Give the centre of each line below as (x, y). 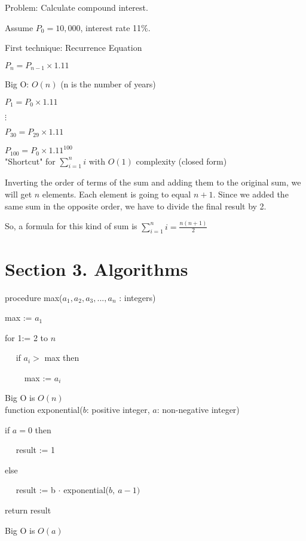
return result (28, 510)
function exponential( (44, 410)
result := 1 (36, 450)
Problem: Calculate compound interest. (76, 7)
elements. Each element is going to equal (117, 194)
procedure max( (34, 297)
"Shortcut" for (30, 161)
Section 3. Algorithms (97, 268)
